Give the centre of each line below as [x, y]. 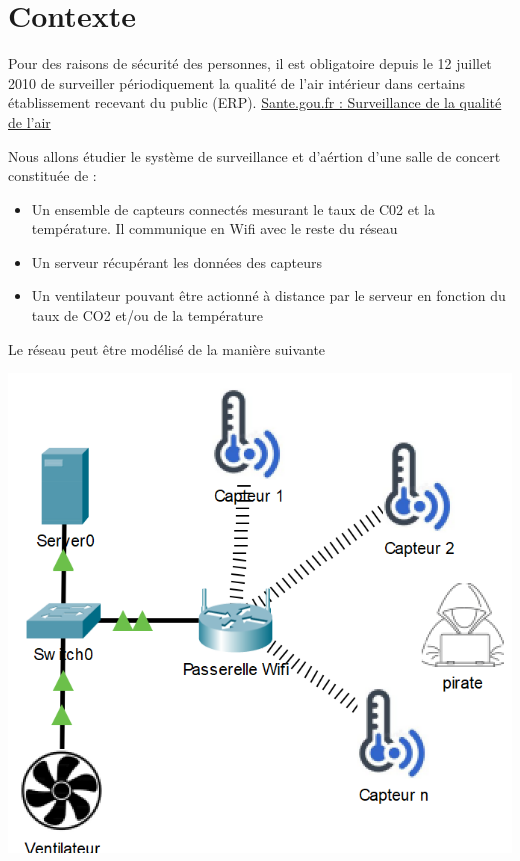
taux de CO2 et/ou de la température [147, 315]
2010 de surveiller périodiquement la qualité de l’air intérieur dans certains [237, 82]
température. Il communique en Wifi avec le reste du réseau [214, 228]
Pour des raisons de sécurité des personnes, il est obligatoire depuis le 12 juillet [250, 63]
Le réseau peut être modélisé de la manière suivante [167, 348]
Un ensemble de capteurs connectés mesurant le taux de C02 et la [233, 208]
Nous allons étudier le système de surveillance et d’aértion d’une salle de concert [254, 155]
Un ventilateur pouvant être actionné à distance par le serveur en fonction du [268, 295]
